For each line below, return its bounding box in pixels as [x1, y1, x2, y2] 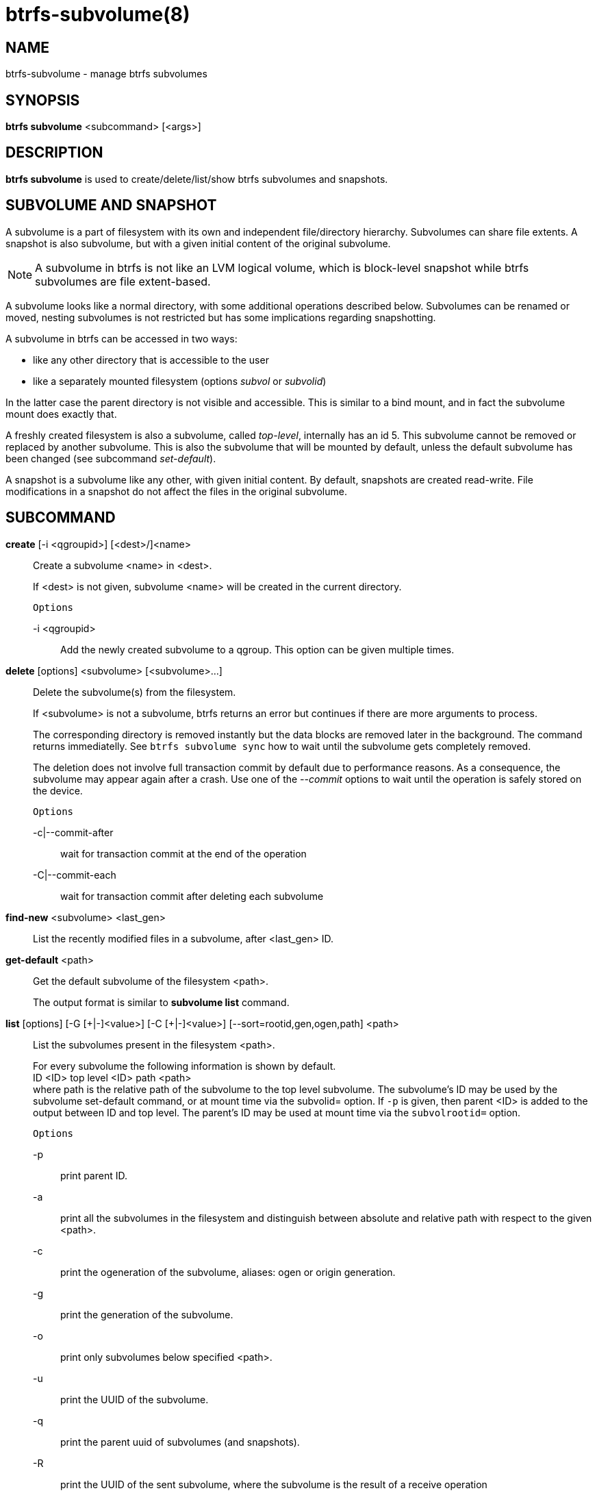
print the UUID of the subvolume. [60, 1393, 209, 1405]
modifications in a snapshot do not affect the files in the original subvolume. [5, 485, 347, 497]
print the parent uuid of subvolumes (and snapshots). [60, 1435, 300, 1448]
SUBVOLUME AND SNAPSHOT [5, 197, 217, 214]
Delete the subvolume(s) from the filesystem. [33, 686, 236, 698]
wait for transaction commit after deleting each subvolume [60, 890, 324, 902]
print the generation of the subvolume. [60, 1308, 233, 1320]
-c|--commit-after [33, 826, 114, 838]
